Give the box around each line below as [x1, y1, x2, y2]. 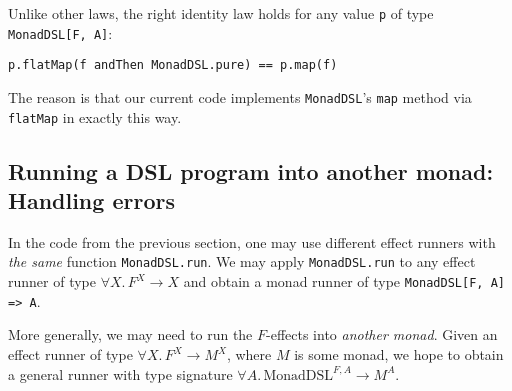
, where [226, 344, 272, 365]
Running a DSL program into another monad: [8, 155, 494, 186]
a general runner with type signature [8, 363, 233, 384]
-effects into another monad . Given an [266, 324, 498, 345]
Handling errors [8, 185, 175, 216]
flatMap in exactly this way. [8, 106, 182, 127]
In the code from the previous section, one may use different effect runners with [8, 231, 496, 252]
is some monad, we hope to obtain [294, 344, 504, 365]
